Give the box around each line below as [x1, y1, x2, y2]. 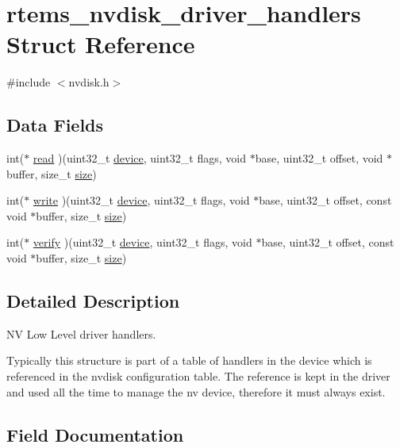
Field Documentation [6, 422, 184, 446]
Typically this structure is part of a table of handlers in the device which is [6, 352, 372, 369]
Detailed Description [6, 289, 180, 313]
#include [6, 74, 51, 90]
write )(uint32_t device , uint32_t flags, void [33, 192, 250, 209]
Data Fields [6, 113, 104, 137]
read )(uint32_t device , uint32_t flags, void [33, 150, 246, 167]
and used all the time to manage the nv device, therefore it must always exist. [6, 383, 386, 400]
